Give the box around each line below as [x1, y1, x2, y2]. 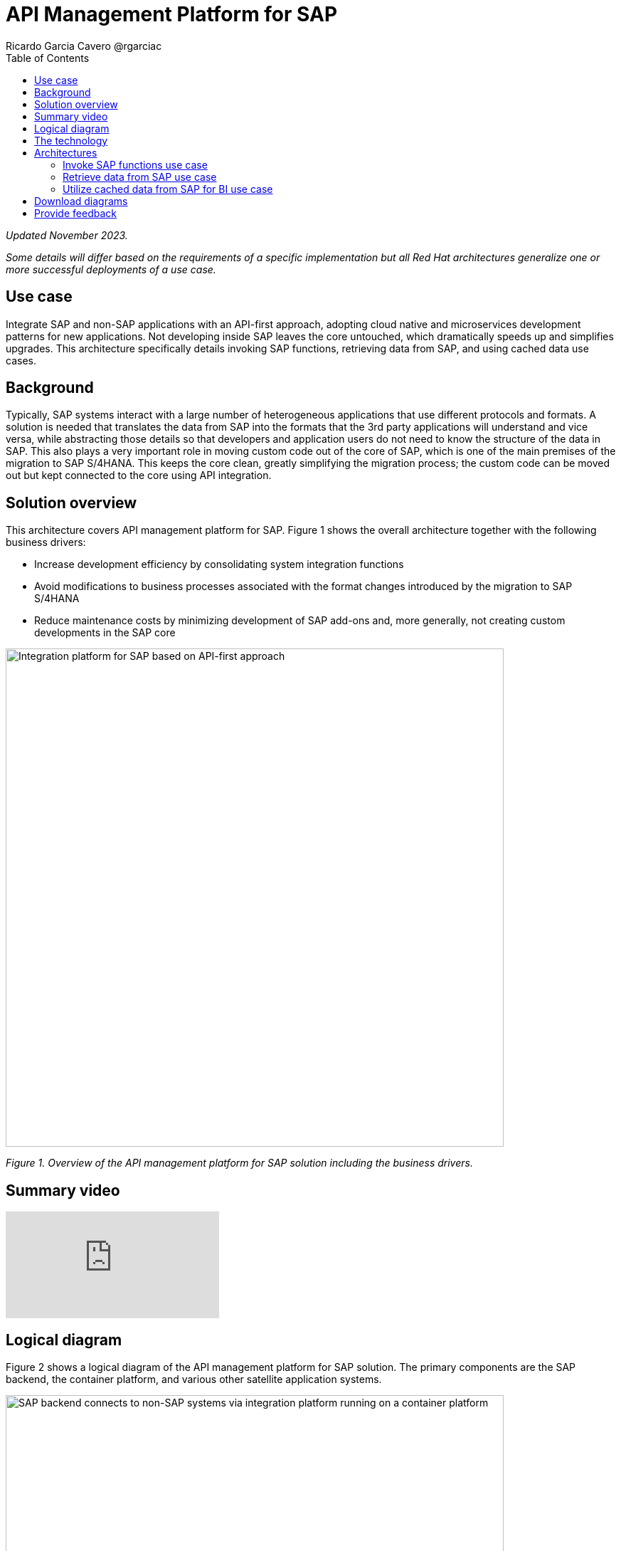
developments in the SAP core [34, 626, 176, 639]
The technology [34, 134, 108, 147]
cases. [6, 354, 36, 367]
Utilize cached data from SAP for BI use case [63, 182, 273, 195]
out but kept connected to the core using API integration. [6, 469, 272, 482]
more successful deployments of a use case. [6, 263, 216, 275]
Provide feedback [34, 206, 117, 219]
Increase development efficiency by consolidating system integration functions [34, 558, 404, 571]
